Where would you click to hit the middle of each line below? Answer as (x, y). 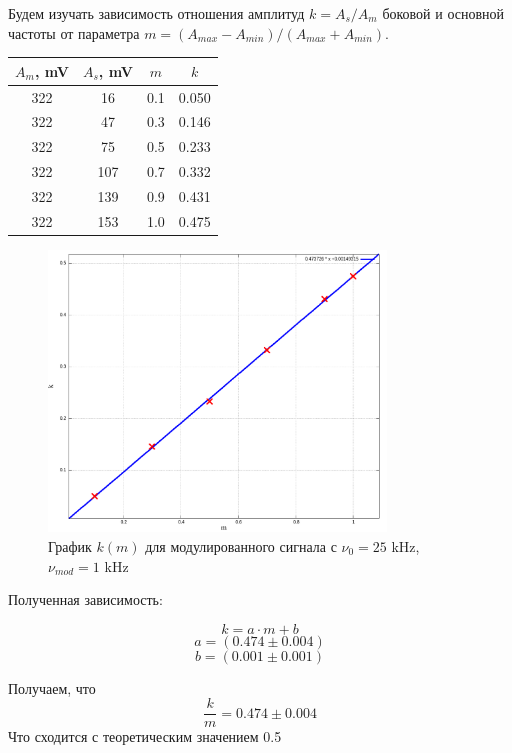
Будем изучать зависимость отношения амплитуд (156, 13)
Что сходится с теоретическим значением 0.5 (145, 736)
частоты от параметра (74, 32)
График (70, 545)
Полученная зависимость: (85, 599)
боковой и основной (443, 13)
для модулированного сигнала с (241, 545)
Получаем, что (52, 687)
